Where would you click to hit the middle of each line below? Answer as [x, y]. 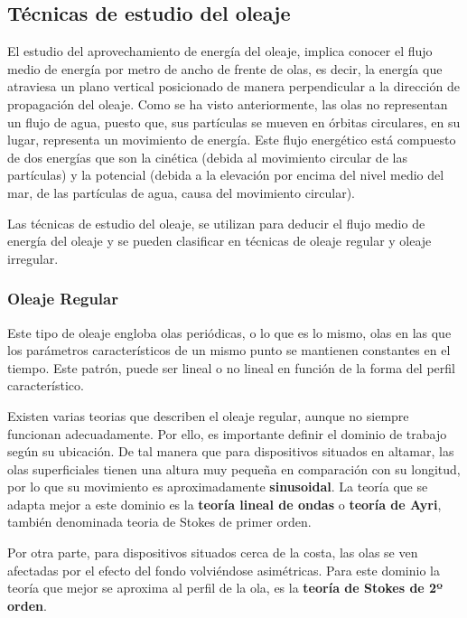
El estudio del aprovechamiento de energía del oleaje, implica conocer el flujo [220, 51]
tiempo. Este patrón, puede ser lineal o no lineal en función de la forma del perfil [231, 367]
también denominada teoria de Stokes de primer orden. [159, 522]
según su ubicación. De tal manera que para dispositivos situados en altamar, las [231, 451]
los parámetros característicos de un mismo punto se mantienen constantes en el [229, 350]
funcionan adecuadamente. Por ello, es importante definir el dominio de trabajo [227, 433]
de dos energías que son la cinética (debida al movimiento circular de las [207, 157]
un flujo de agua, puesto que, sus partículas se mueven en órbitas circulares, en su [234, 122]
